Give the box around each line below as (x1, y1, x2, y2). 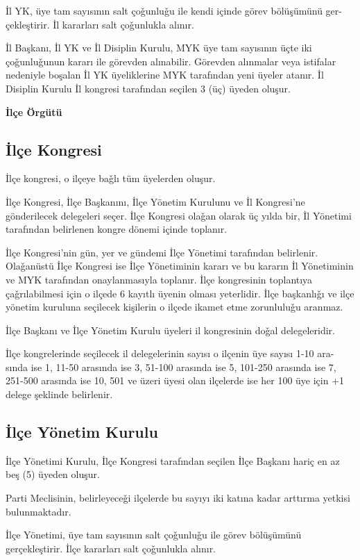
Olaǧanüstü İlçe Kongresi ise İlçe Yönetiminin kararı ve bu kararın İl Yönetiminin (6, 258, 354, 273)
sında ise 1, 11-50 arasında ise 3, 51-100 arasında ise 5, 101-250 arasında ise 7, (6, 359, 336, 374)
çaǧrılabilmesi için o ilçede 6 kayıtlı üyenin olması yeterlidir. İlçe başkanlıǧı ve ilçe (6, 286, 354, 300)
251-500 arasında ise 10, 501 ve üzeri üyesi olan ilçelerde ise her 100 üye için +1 (6, 373, 345, 388)
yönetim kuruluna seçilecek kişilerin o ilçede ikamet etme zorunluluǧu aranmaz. (6, 299, 343, 314)
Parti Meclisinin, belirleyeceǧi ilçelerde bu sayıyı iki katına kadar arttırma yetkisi (6, 491, 350, 505)
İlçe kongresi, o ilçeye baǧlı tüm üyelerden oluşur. (6, 171, 216, 186)
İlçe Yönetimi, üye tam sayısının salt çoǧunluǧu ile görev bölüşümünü (6, 527, 302, 542)
